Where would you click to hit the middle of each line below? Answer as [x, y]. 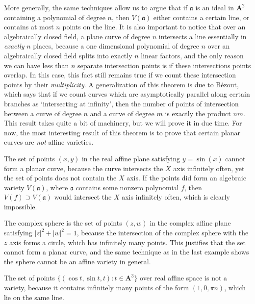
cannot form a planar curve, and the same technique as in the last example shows [127, 252]
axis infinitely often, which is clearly [176, 197]
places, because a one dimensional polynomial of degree [116, 46]
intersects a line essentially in [203, 36]
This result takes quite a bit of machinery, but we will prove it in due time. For [123, 123]
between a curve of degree [43, 113]
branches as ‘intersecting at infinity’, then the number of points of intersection [121, 103]
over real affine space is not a [184, 278]
